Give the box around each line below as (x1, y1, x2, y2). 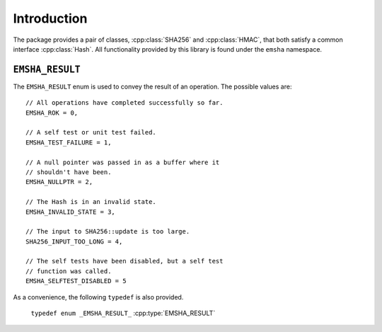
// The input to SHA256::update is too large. (25, 227, 190, 236)
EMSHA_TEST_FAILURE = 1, (25, 138, 112, 147)
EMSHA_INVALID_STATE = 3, (25, 207, 116, 216)
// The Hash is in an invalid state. (25, 198, 157, 206)
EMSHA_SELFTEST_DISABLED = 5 (25, 277, 127, 285)
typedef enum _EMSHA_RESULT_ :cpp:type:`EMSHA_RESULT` (30, 309, 216, 318)
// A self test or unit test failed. (25, 128, 157, 137)
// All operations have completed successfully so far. (25, 99, 224, 107)
